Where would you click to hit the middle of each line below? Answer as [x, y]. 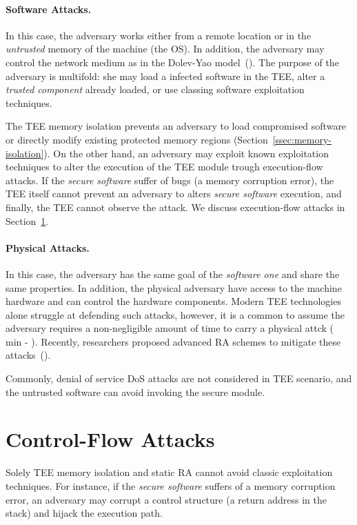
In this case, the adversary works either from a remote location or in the [159, 35]
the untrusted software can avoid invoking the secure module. [135, 392]
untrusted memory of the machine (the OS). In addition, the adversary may [165, 49]
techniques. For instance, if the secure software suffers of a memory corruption [171, 485]
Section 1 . [27, 220]
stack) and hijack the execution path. [84, 513]
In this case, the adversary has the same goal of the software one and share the [173, 274]
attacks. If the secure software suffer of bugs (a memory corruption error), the [170, 180]
